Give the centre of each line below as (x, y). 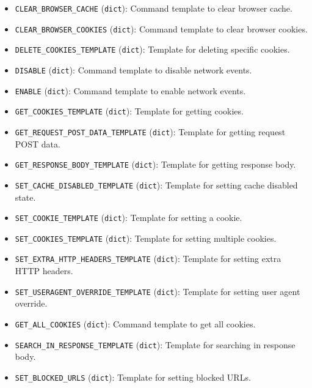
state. (25, 197)
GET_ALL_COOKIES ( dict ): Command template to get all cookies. (135, 323)
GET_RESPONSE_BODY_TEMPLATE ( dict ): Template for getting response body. (155, 164)
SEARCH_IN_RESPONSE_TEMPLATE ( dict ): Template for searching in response (155, 344)
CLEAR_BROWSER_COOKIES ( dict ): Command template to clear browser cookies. (161, 28)
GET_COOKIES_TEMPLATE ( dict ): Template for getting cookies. (129, 111)
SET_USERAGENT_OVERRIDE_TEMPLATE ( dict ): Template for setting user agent (158, 291)
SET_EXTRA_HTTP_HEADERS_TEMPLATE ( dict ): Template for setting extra (148, 259)
